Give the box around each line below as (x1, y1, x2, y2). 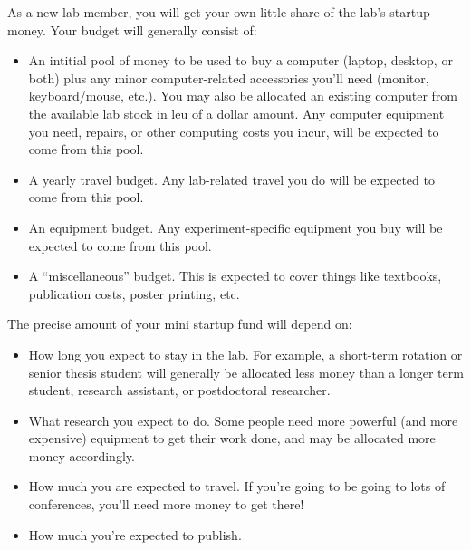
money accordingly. (28, 446, 135, 465)
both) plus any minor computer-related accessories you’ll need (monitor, (28, 68, 429, 87)
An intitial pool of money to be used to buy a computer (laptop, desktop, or (28, 51, 453, 70)
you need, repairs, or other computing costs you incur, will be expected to (28, 121, 439, 140)
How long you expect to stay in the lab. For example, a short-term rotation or (28, 344, 463, 363)
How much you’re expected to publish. (28, 525, 242, 544)
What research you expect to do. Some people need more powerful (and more (28, 410, 458, 429)
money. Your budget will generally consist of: (7, 20, 257, 39)
